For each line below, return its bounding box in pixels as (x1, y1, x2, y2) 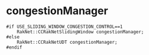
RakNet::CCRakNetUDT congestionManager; (17, 39, 118, 45)
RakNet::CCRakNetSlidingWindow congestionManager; (17, 28, 144, 35)
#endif (6, 44, 22, 50)
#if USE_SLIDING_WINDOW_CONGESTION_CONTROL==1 (6, 24, 123, 30)
